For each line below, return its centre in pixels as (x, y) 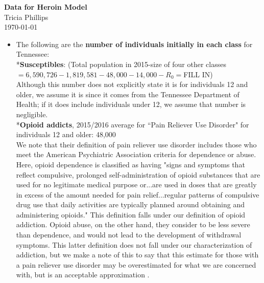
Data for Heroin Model (46, 7)
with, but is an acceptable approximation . (83, 275)
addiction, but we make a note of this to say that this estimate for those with (137, 255)
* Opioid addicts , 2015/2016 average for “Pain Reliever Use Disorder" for (133, 124)
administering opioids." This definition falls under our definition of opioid (131, 214)
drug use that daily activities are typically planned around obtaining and (130, 204)
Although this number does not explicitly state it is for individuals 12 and (132, 84)
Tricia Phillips (26, 17)
